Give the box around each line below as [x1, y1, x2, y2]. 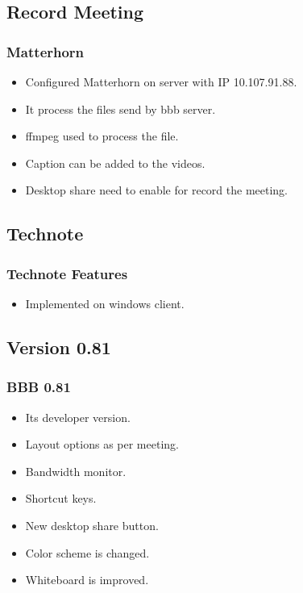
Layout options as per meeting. [25, 436, 179, 453]
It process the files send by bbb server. [25, 100, 216, 117]
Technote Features [6, 263, 128, 283]
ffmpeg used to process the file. [25, 127, 179, 144]
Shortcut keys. [25, 490, 97, 507]
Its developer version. [25, 408, 131, 425]
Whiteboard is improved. [25, 571, 149, 588]
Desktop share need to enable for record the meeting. [25, 182, 288, 198]
